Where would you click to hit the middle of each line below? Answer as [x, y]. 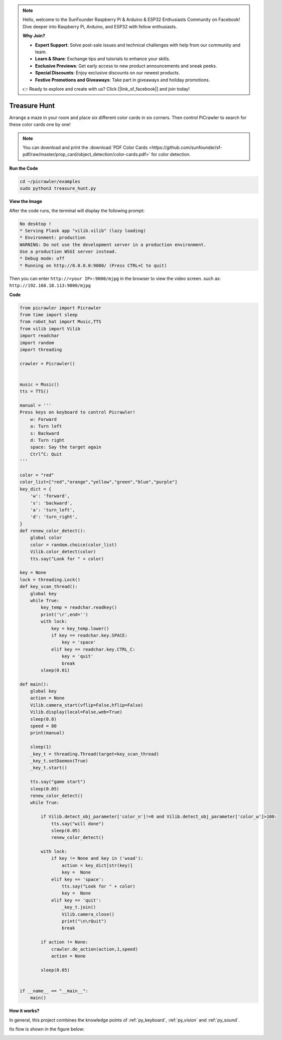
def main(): [34, 684]
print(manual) [47, 733]
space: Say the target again [66, 447]
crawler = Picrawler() [47, 363]
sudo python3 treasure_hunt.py [58, 189]
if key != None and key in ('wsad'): [97, 858]
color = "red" [37, 475]
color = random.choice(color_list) [73, 545]
